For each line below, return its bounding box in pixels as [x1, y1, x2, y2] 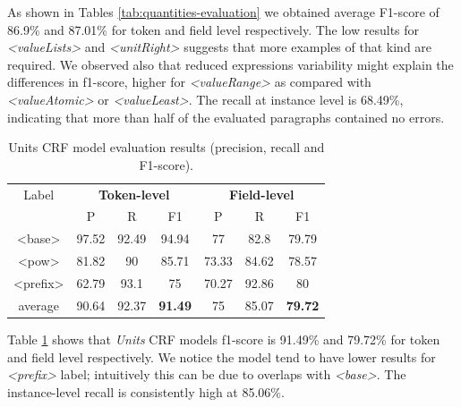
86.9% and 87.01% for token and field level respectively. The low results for [7, 20, 420, 38]
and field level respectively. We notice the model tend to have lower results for [7, 347, 436, 366]
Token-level [98, 184, 170, 203]
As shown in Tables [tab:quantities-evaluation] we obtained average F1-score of [7, 3, 440, 21]
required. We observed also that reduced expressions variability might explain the [7, 55, 454, 73]
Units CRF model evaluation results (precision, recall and [8, 138, 325, 157]
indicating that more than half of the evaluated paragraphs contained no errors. [7, 107, 445, 126]
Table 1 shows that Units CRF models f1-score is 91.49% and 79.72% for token [7, 329, 440, 348]
